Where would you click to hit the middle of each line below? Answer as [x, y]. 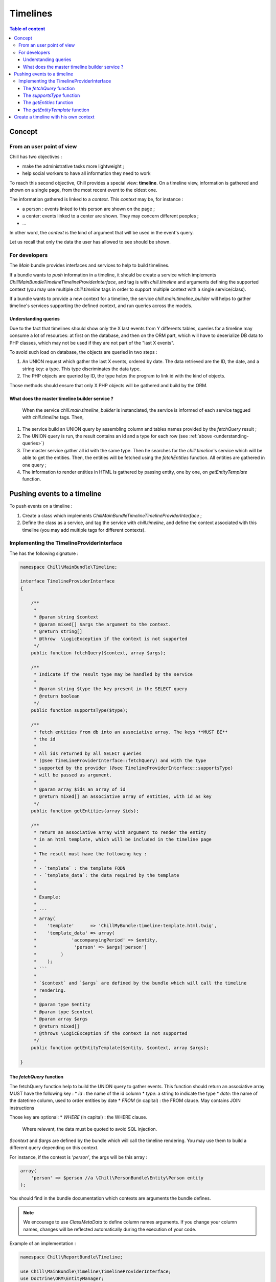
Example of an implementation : [43, 1243]
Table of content [27, 29]
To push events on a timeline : [41, 506]
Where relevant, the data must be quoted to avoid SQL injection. [90, 1129]
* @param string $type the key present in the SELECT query [110, 689]
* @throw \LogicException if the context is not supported [110, 639]
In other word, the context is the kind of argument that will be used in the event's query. [102, 232]
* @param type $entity [62, 1005]
